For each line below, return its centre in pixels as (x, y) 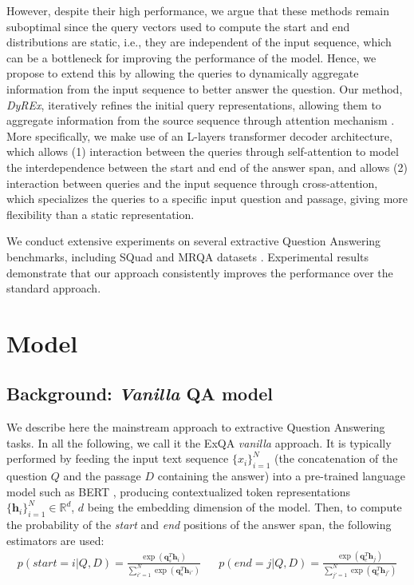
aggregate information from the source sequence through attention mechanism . (201, 120)
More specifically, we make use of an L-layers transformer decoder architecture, (199, 135)
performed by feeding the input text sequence (118, 458)
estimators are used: (55, 540)
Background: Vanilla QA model (140, 394)
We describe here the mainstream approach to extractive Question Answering (196, 427)
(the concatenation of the (336, 458)
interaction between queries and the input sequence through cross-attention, (192, 183)
